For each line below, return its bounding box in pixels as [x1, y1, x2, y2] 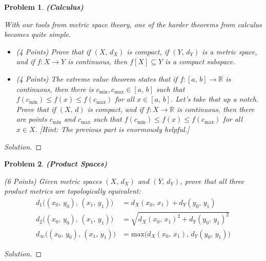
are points [16, 114, 47, 124]
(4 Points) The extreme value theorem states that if [16, 73, 177, 84]
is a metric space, [202, 46, 257, 57]
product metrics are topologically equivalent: [4, 185, 141, 196]
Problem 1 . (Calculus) [4, 2, 84, 12]
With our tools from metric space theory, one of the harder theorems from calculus [4, 18, 262, 29]
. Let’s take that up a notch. [170, 94, 259, 104]
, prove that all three [180, 175, 244, 186]
